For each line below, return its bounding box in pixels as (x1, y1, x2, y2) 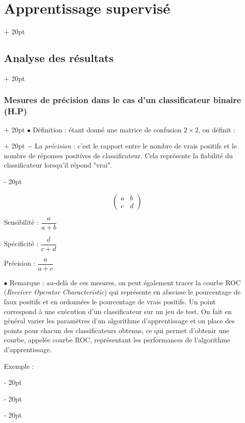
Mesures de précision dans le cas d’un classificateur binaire (4, 94, 241, 106)
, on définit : (198, 124, 235, 134)
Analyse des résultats (4, 50, 114, 65)
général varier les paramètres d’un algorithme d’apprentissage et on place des (4, 316, 235, 326)
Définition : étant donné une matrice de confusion (33, 124, 182, 134)
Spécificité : (4, 238, 39, 249)
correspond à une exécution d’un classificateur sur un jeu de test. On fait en (4, 306, 232, 316)
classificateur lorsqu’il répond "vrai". (4, 160, 112, 170)
